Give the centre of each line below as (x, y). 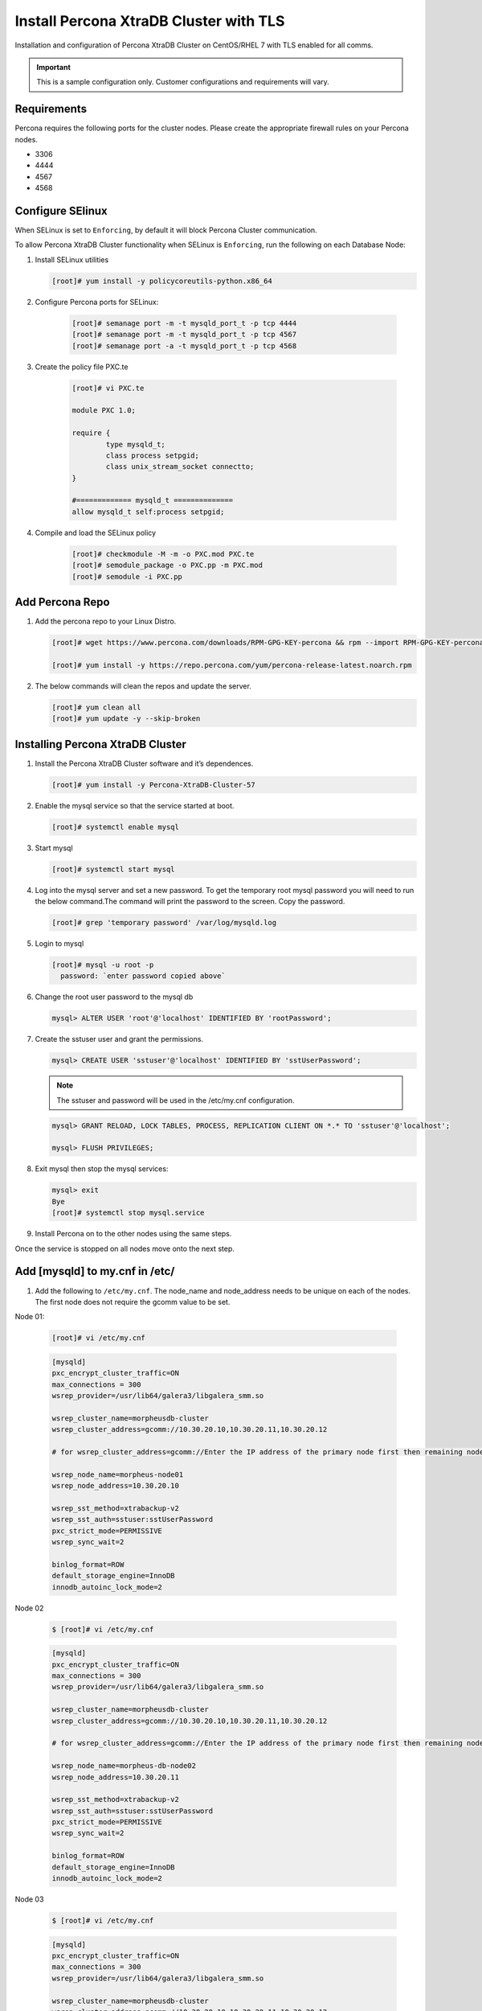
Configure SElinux (61, 211)
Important (54, 67)
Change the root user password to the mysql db (114, 997)
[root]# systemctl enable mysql (116, 827)
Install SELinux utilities (72, 259)
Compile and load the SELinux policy (96, 533)
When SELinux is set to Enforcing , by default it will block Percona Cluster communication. (166, 230)
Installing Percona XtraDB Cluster (100, 744)
